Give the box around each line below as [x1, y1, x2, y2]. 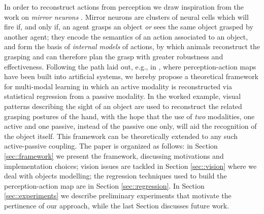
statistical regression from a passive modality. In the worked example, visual [4, 91, 241, 101]
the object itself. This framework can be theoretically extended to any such [4, 130, 238, 141]
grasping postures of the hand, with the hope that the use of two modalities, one [4, 111, 255, 121]
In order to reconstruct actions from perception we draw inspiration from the [4, 2, 244, 12]
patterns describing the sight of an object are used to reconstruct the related [4, 100, 242, 111]
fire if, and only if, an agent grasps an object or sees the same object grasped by [4, 21, 253, 32]
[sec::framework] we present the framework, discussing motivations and [4, 150, 224, 161]
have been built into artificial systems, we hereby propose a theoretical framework [4, 71, 259, 82]
